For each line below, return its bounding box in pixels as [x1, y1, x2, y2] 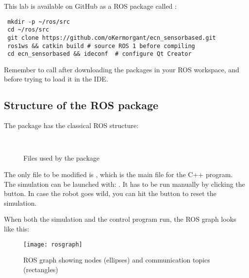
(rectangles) [23, 264, 58, 274]
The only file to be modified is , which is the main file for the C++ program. [4, 169, 233, 180]
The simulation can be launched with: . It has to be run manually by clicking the [4, 179, 245, 189]
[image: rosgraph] [23, 241, 83, 248]
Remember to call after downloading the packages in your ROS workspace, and [4, 64, 239, 74]
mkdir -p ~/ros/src [7, 18, 70, 25]
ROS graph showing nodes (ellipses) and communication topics [23, 255, 210, 265]
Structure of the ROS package [4, 98, 159, 113]
